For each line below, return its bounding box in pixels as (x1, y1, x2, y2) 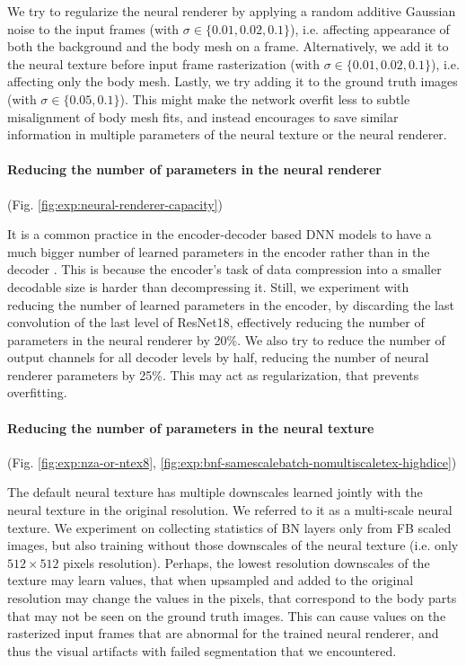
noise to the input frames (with (7, 19, 180, 38)
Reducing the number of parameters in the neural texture (7, 418, 374, 437)
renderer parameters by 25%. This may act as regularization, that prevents (7, 365, 419, 384)
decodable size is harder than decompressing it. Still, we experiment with (7, 277, 409, 296)
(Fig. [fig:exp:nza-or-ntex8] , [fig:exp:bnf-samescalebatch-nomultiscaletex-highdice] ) (7, 452, 457, 471)
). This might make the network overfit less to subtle (119, 89, 410, 108)
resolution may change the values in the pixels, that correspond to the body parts (7, 589, 457, 608)
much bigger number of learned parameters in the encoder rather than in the (7, 242, 430, 261)
